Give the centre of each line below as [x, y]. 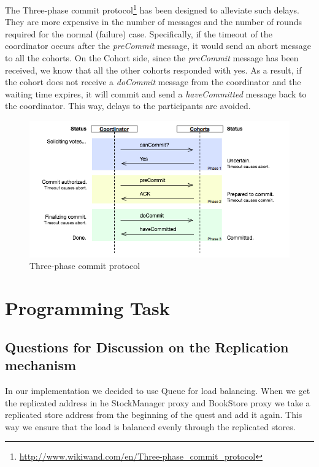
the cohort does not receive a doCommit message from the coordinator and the [153, 82]
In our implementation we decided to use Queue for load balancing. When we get [158, 390]
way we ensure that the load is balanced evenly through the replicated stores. [150, 426]
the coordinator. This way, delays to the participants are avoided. [128, 106]
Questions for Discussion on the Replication [147, 347]
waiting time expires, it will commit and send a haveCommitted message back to [156, 93]
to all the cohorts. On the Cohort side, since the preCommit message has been [152, 58]
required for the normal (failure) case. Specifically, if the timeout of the [139, 33]
